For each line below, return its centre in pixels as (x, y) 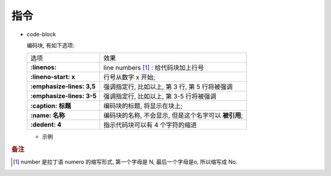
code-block (41, 34)
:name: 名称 (48, 116)
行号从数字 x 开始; (129, 78)
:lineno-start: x (53, 77)
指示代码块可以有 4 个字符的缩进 (150, 125)
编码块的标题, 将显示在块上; (143, 106)
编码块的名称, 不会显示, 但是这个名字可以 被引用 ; (173, 116)
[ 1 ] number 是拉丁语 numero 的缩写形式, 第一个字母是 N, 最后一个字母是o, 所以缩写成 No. (125, 162)
